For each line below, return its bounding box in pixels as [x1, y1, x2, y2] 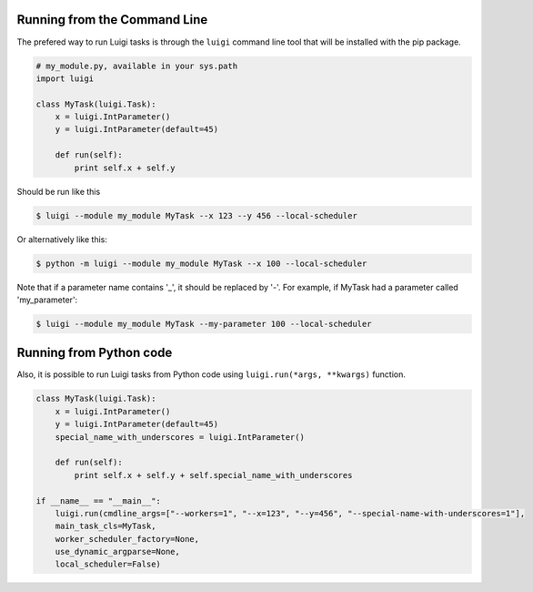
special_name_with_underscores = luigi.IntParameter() [55, 432, 305, 442]
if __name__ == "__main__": [35, 495, 161, 505]
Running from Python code [16, 345, 173, 361]
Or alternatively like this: [16, 233, 108, 245]
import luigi [35, 73, 95, 84]
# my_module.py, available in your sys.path [35, 60, 238, 71]
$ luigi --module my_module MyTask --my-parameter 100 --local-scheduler [35, 319, 372, 329]
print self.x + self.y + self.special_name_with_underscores [74, 470, 353, 480]
